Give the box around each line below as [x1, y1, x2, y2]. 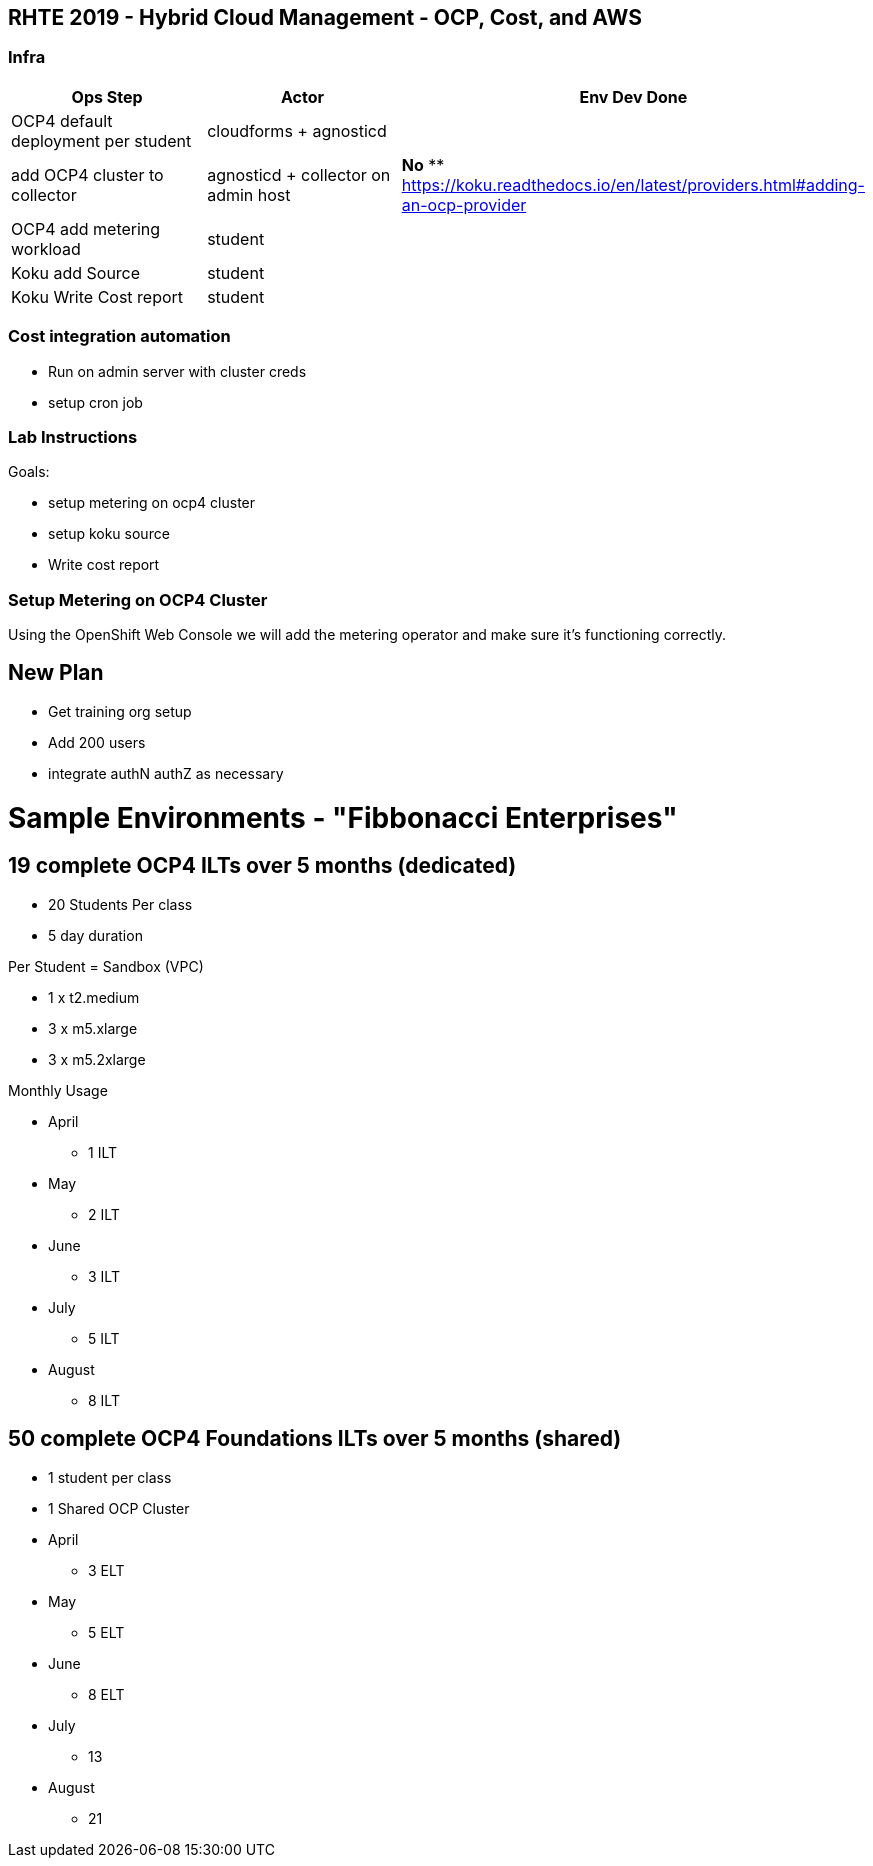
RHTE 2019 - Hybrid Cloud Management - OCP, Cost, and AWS [8, 5, 642, 30]
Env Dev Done [579, 86, 688, 107]
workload [11, 238, 81, 259]
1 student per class [48, 1468, 172, 1486]
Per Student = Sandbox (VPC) [8, 957, 204, 975]
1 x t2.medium [48, 988, 140, 1006]
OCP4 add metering [11, 218, 161, 239]
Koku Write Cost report [11, 286, 184, 307]
